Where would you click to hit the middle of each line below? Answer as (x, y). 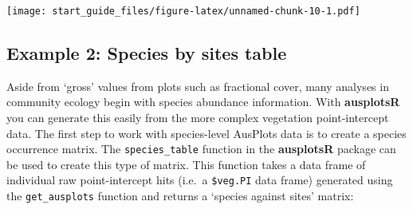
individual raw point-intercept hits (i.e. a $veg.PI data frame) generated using (200, 180)
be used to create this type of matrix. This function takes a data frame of (186, 164)
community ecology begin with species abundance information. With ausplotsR (203, 102)
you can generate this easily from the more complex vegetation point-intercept (198, 118)
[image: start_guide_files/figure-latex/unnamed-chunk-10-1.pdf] (183, 11)
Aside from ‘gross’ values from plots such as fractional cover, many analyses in (198, 86)
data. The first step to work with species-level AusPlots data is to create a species (206, 133)
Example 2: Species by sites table (147, 53)
